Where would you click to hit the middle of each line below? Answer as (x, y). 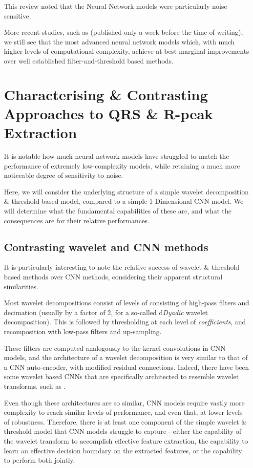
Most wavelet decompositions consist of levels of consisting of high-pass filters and (127, 303)
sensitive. (18, 15)
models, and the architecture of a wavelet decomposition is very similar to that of (126, 357)
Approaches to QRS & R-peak (108, 113)
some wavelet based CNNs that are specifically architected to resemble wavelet (122, 376)
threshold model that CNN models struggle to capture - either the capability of (123, 431)
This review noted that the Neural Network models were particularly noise (116, 6)
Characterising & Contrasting (106, 94)
